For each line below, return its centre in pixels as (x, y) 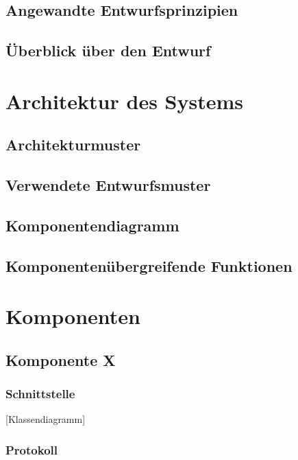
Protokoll (32, 449)
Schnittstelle (40, 394)
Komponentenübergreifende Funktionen (149, 265)
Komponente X (61, 359)
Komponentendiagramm (92, 225)
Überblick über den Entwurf (108, 50)
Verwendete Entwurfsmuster (108, 185)
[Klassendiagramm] (46, 419)
